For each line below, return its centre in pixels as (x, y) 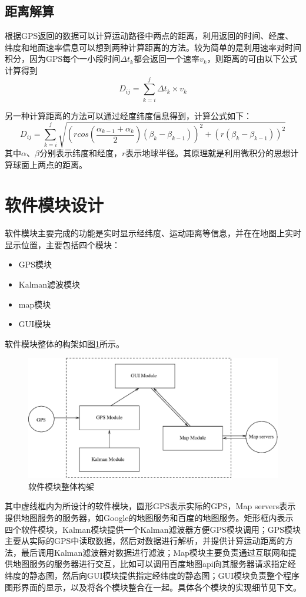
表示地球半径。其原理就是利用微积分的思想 (208, 152)
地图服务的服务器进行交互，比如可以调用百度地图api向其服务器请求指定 (150, 564)
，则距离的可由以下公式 (252, 59)
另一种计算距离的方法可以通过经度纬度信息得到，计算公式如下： (128, 115)
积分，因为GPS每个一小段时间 (63, 59)
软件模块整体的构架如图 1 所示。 (64, 343)
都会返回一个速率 (166, 59)
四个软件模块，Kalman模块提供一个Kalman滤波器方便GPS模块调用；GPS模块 (153, 529)
